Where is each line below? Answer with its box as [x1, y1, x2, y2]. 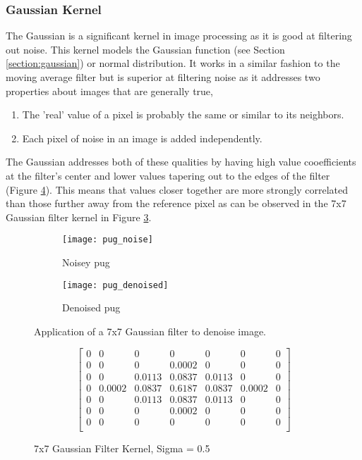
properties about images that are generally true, [6, 83, 213, 98]
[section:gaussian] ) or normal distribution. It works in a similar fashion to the [6, 56, 340, 70]
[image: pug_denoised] [62, 280, 169, 290]
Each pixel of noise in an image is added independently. [22, 130, 263, 145]
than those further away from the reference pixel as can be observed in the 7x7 [6, 196, 346, 211]
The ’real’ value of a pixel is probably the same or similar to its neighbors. [22, 107, 344, 122]
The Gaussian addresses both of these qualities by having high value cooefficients [6, 154, 356, 169]
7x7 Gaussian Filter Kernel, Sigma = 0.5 [34, 440, 210, 455]
